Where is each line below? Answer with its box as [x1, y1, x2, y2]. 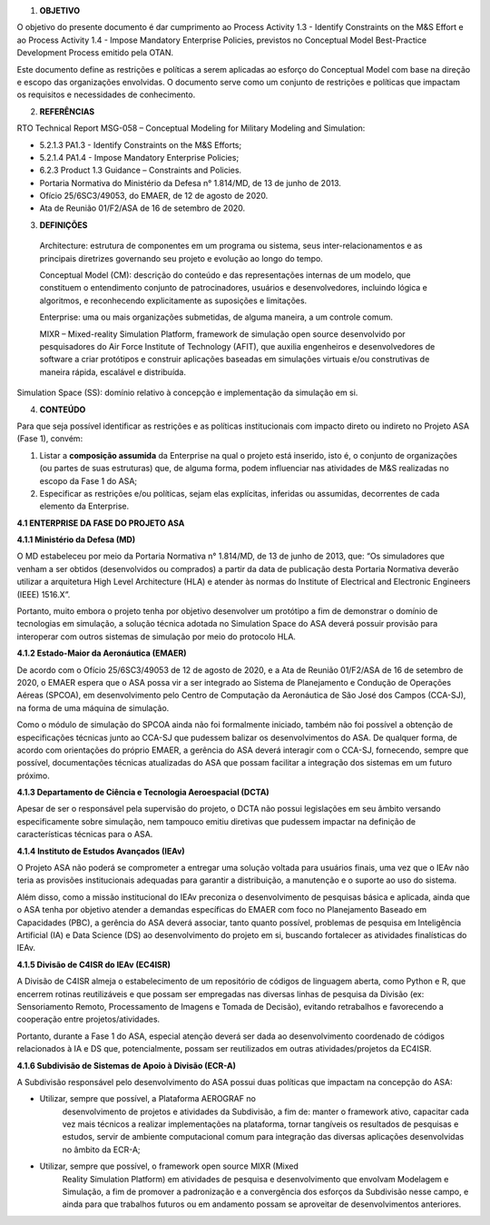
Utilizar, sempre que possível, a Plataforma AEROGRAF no [39, 1093, 256, 1104]
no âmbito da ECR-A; [62, 1144, 141, 1155]
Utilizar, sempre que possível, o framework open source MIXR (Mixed [39, 1161, 299, 1171]
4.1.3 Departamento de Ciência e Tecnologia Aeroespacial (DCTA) [16, 786, 269, 798]
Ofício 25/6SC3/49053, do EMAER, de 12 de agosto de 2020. [39, 191, 269, 202]
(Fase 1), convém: [16, 433, 83, 444]
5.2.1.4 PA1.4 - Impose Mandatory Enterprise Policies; [39, 152, 240, 163]
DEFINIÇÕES [39, 219, 88, 231]
